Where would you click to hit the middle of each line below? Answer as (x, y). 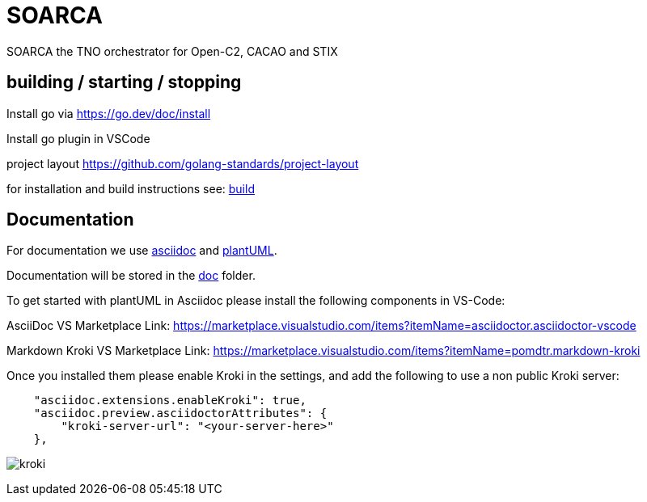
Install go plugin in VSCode (78, 138)
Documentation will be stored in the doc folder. (131, 276)
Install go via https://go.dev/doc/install (109, 113)
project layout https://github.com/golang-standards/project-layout (183, 163)
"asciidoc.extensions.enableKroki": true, (170, 401)
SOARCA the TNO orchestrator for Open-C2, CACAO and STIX (172, 51)
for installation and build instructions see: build (131, 188)
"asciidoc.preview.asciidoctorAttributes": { (180, 413)
